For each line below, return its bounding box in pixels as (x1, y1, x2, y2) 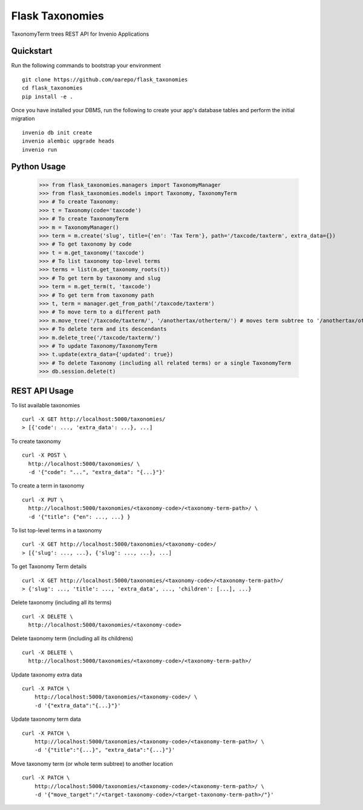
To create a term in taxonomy (11, 482, 85, 489)
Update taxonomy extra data (11, 671, 83, 678)
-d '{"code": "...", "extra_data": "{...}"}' (28, 469, 166, 476)
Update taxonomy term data (11, 715, 81, 723)
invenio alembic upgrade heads (22, 138, 115, 145)
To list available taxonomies (11, 401, 80, 409)
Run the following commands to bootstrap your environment (11, 62, 162, 69)
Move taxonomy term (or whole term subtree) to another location (11, 760, 174, 767)
